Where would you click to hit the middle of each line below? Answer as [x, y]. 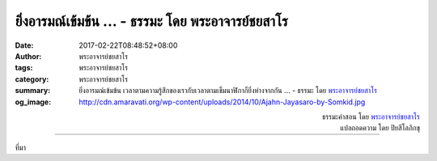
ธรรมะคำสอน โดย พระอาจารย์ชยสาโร [371, 117]
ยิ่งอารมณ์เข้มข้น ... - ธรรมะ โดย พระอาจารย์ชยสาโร [152, 21]
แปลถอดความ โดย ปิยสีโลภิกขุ [380, 128]
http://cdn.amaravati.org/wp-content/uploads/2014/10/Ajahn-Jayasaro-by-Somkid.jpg [222, 102]
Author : [28, 56]
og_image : [33, 102]
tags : [24, 68]
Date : [24, 45]
